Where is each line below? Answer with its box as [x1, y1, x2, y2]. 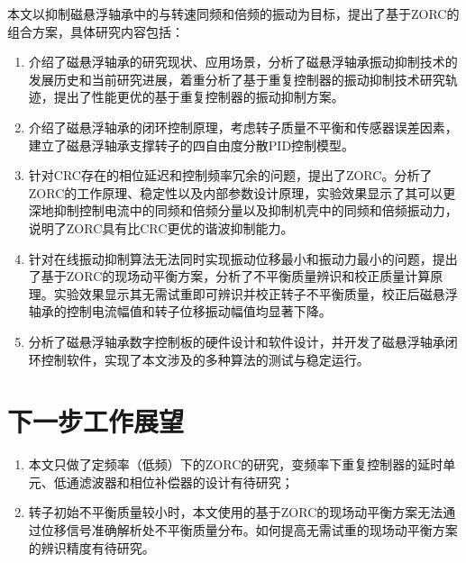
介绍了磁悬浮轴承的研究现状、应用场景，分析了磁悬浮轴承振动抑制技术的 [28, 52, 458, 71]
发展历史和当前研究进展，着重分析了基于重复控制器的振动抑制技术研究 [28, 69, 445, 88]
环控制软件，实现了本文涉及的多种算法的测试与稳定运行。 [28, 350, 370, 368]
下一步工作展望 [7, 403, 185, 440]
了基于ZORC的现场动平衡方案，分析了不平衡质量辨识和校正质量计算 [28, 267, 431, 286]
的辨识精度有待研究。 [28, 538, 155, 557]
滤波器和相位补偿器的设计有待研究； [78, 472, 294, 491]
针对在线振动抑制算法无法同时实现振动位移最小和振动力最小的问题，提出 [28, 249, 458, 268]
